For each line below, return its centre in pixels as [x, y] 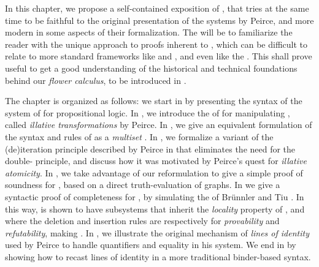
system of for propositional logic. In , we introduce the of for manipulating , [148, 112]
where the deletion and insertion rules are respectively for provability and [142, 221]
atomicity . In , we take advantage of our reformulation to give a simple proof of [154, 172]
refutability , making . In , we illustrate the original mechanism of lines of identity [157, 232]
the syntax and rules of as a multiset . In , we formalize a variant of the [139, 136]
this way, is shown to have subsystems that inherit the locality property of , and [155, 209]
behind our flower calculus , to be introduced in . [96, 80]
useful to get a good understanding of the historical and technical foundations [151, 68]
